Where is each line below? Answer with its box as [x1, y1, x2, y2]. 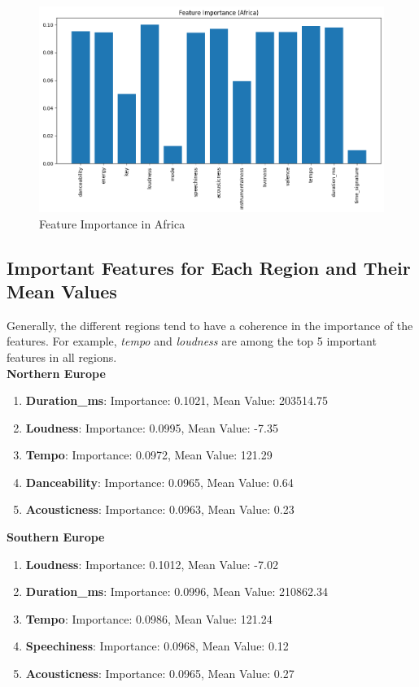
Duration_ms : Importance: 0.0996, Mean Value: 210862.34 [25, 583, 328, 600]
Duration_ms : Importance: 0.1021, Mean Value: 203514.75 [25, 392, 328, 409]
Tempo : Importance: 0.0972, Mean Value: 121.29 [25, 446, 273, 463]
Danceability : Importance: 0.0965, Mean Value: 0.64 [25, 473, 294, 490]
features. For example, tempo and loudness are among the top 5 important [7, 333, 377, 350]
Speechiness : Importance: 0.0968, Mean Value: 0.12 [25, 637, 289, 654]
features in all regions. [7, 348, 117, 365]
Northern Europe [7, 364, 106, 381]
